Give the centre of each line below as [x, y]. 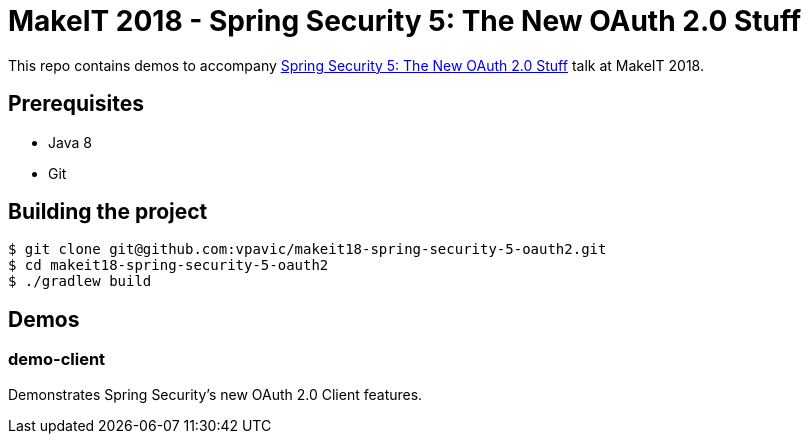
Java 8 [70, 142]
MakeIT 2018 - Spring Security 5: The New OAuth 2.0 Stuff [405, 21]
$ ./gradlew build [80, 281]
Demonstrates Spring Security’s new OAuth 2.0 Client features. [215, 394]
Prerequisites [76, 104]
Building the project [108, 212]
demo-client [57, 359]
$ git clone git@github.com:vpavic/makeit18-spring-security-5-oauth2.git [307, 249]
